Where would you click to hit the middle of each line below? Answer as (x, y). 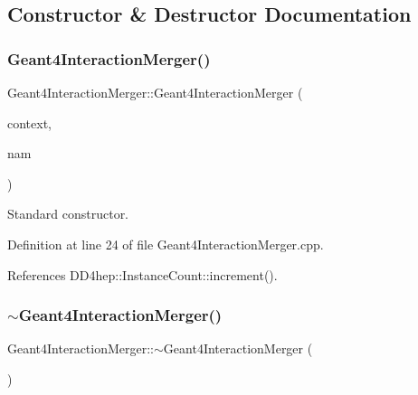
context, (29, 122)
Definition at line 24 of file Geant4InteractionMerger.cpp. (166, 244)
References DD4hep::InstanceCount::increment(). (142, 274)
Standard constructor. (68, 214)
